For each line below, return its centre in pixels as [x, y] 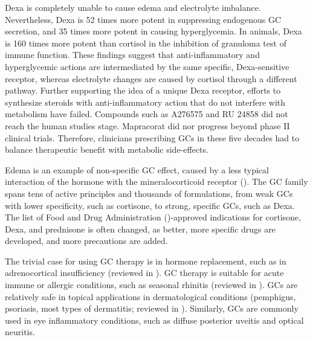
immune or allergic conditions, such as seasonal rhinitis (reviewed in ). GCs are [151, 285]
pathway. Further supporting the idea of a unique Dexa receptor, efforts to [143, 90]
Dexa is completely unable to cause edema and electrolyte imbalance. [133, 7]
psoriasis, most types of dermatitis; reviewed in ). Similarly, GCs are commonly [152, 308]
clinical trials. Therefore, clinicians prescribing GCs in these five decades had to [152, 137]
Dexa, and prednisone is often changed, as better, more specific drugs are [140, 229]
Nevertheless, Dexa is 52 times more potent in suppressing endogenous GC [143, 19]
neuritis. [20, 332]
